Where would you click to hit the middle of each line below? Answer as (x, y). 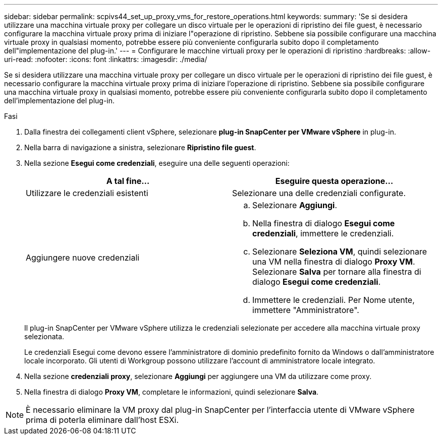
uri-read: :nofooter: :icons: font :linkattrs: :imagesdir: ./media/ (106, 59)
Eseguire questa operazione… (334, 181)
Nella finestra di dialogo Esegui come (324, 223)
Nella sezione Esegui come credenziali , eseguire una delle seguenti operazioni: (157, 163)
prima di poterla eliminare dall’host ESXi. (102, 420)
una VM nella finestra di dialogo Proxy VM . (334, 262)
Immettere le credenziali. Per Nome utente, (334, 300)
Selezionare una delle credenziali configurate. (319, 193)
